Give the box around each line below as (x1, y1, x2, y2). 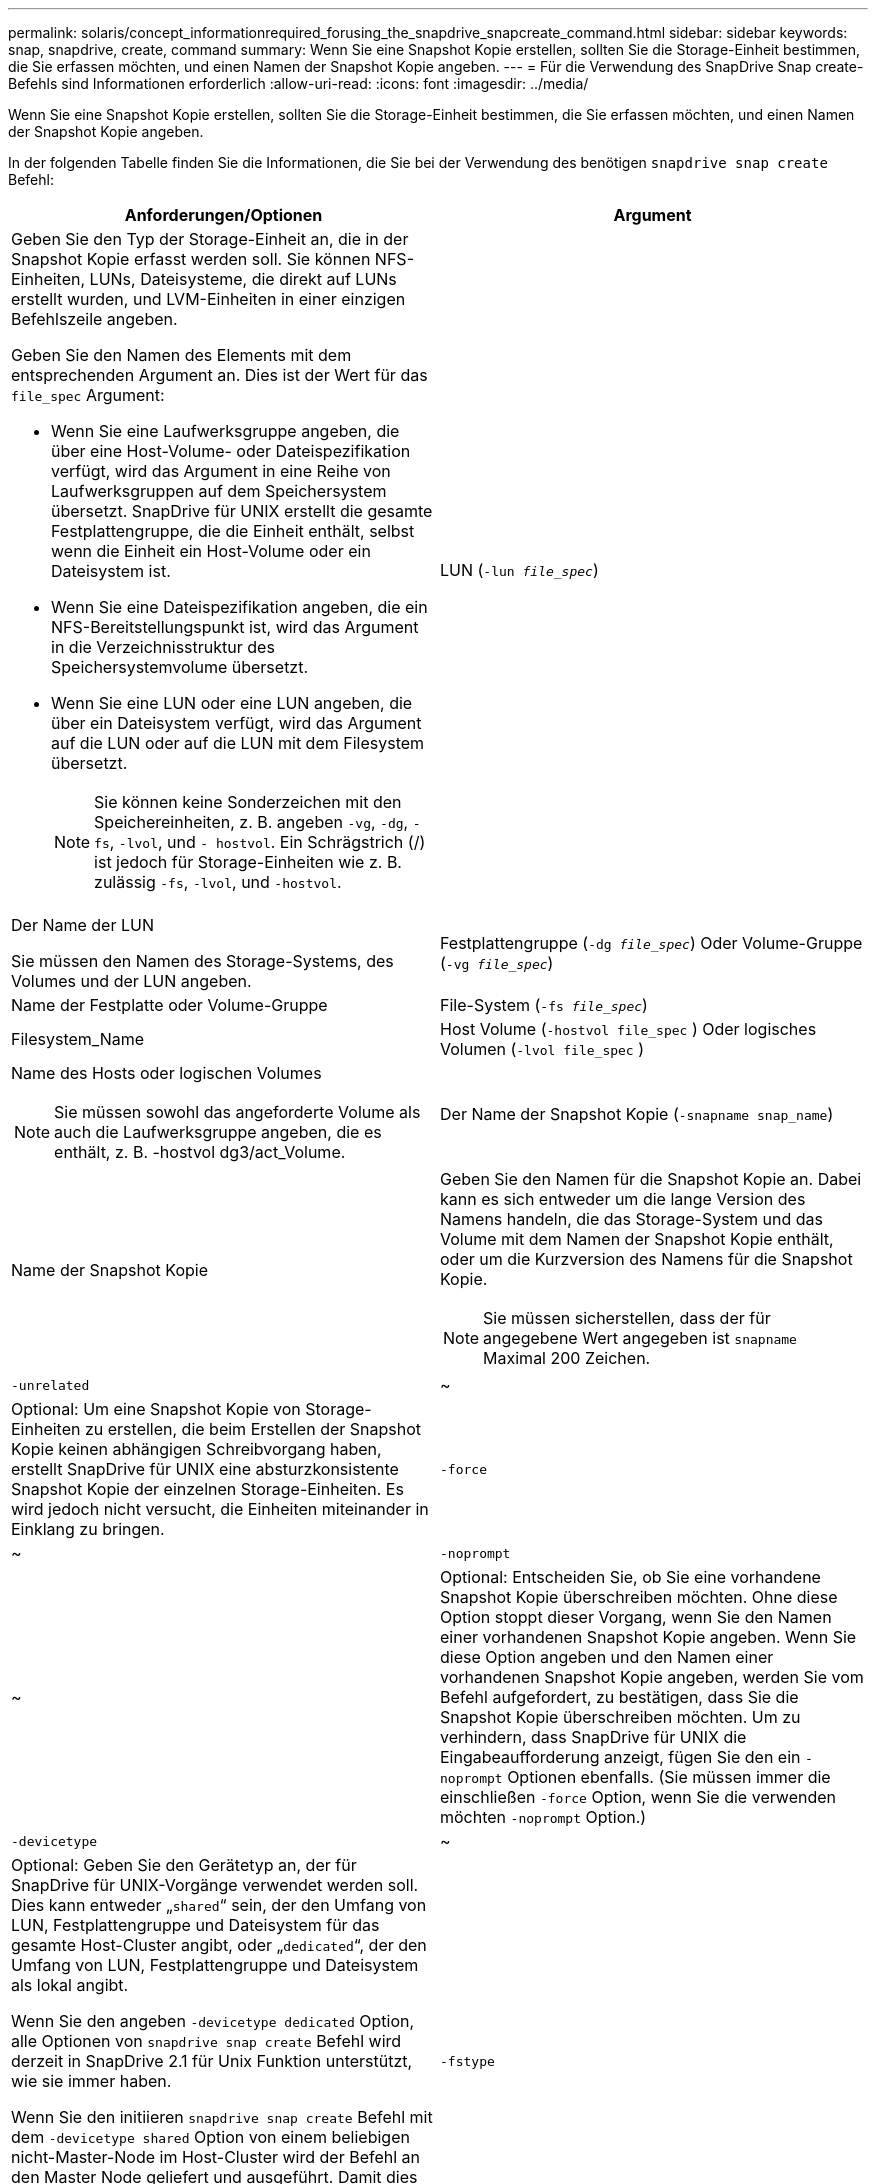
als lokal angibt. (11, 1975, 129, 1995)
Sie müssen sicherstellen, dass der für (483, 1308, 771, 1328)
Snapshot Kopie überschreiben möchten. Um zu (440, 1707, 801, 1727)
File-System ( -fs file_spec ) (440, 995, 648, 1015)
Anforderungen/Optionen (124, 205, 323, 225)
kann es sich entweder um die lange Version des (440, 1189, 806, 1209)
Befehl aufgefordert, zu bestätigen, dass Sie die (440, 1687, 799, 1707)
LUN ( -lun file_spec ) (440, 560, 599, 580)
